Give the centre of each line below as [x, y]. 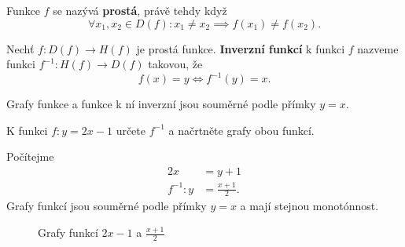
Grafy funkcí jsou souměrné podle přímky [107, 206]
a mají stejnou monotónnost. [309, 206]
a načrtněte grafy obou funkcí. [241, 130]
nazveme [378, 48]
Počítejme [30, 156]
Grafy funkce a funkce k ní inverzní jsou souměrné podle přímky [161, 104]
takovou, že [175, 64]
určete [131, 130]
